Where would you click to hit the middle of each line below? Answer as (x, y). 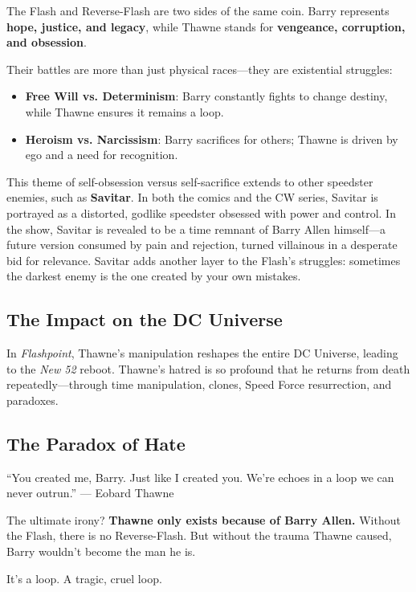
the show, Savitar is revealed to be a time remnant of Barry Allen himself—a (196, 229)
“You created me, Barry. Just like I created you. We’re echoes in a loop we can (200, 477)
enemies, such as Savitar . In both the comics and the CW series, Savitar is (192, 197)
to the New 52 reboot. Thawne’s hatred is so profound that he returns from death (208, 368)
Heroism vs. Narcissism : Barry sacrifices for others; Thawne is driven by (212, 139)
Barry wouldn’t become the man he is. (101, 551)
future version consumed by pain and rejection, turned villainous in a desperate (202, 245)
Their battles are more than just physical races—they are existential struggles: (200, 69)
